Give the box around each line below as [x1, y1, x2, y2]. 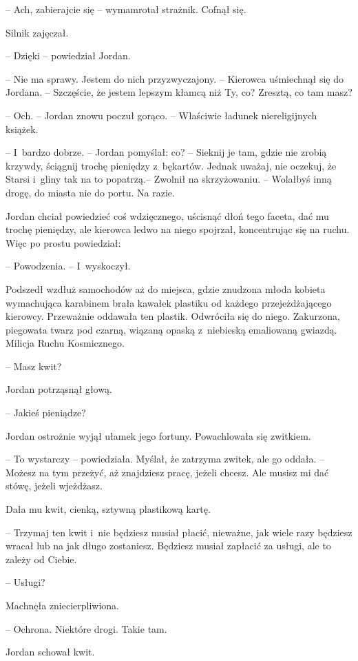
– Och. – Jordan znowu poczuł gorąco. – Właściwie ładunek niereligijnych [6, 108, 317, 122]
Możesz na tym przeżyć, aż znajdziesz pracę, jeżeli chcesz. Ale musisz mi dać [6, 465, 329, 479]
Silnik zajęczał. [6, 25, 69, 39]
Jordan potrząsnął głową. [6, 382, 112, 396]
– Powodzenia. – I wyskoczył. [6, 258, 131, 273]
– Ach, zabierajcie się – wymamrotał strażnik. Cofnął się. [6, 2, 246, 16]
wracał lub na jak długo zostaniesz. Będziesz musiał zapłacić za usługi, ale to [6, 538, 331, 553]
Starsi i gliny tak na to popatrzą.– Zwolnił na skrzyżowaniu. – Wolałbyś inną [6, 172, 332, 186]
